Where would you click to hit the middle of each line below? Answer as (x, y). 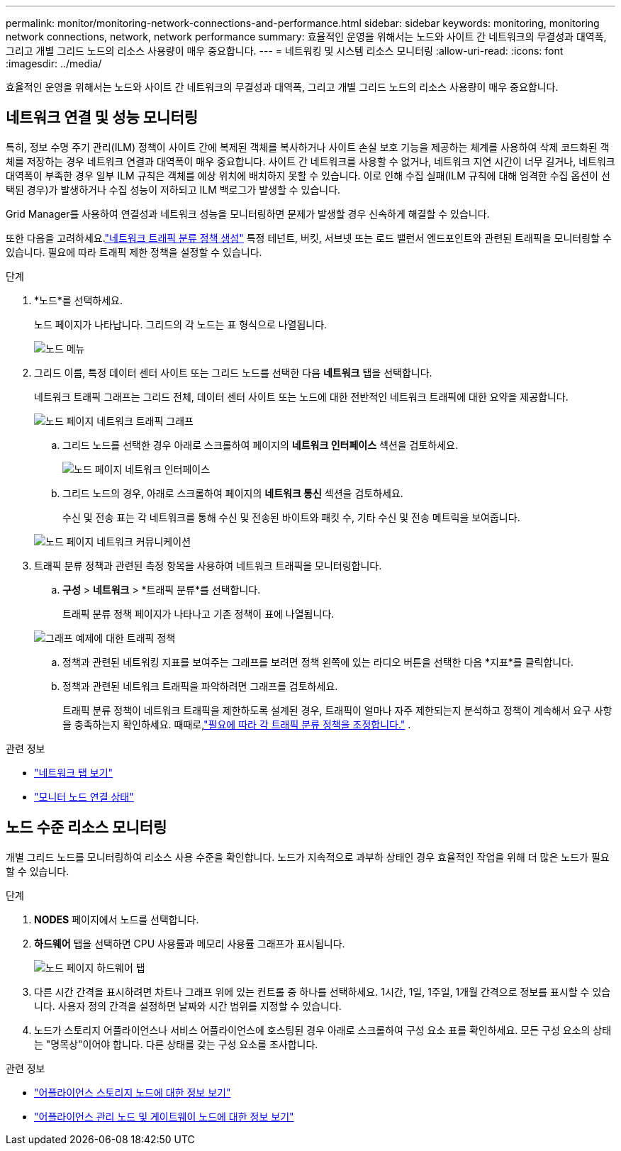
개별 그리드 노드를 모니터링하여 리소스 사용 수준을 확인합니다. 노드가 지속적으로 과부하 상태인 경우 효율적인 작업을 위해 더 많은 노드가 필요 (308, 857)
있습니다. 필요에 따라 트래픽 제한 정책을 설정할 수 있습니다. (134, 252)
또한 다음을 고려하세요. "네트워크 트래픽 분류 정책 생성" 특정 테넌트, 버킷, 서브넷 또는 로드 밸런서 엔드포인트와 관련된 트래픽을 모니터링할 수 (309, 238)
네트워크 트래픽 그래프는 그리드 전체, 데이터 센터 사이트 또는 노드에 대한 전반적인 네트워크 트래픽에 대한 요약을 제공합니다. (301, 396)
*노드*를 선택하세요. (79, 300)
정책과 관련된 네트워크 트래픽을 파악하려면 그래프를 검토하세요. (200, 686)
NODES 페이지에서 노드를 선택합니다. (117, 919)
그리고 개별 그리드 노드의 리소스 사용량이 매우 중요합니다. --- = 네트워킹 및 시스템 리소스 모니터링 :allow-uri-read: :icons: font (285, 51)
